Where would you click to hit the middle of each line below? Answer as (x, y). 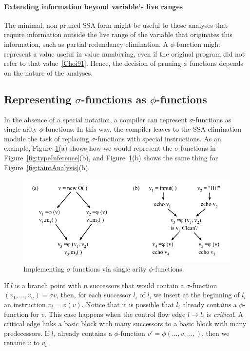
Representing (38, 99)
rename (15, 342)
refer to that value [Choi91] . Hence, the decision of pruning (93, 63)
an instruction (25, 304)
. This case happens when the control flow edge (115, 314)
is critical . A (225, 314)
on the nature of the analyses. (48, 72)
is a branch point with (48, 285)
